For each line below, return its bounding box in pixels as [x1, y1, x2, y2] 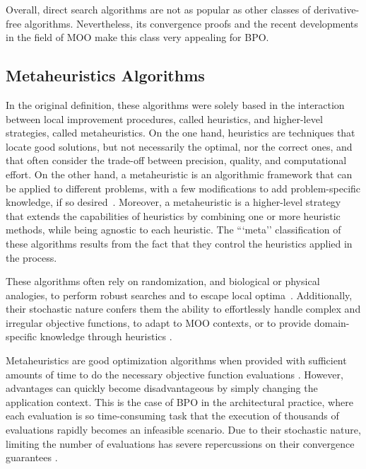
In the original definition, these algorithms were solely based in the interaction [6, 97, 345, 112]
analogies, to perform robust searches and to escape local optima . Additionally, [6, 287, 353, 302]
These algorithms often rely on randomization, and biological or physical [6, 274, 320, 289]
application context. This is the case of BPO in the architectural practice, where [6, 394, 353, 409]
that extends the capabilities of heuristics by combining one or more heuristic [6, 208, 341, 223]
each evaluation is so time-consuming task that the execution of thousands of [6, 408, 339, 423]
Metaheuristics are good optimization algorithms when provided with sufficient [6, 353, 347, 368]
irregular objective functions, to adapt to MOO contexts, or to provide [6, 315, 312, 330]
